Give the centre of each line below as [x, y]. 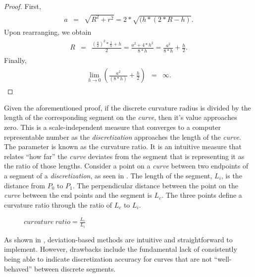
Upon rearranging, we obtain [48, 31]
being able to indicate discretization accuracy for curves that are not [108, 258]
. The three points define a [202, 195]
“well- [223, 258]
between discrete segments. [75, 268]
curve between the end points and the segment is [78, 195]
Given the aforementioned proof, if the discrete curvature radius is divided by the [127, 107]
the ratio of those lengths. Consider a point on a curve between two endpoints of [126, 166]
